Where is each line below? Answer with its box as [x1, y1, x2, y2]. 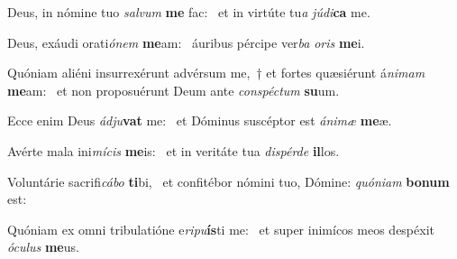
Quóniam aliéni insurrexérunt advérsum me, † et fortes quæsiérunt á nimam [7, 63, 425, 82]
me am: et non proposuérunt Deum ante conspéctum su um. [7, 80, 340, 99]
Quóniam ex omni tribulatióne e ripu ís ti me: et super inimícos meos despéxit [7, 219, 434, 238]
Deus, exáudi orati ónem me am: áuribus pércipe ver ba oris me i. [7, 32, 365, 51]
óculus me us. [7, 237, 79, 256]
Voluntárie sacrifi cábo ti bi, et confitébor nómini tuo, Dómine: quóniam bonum [7, 171, 450, 190]
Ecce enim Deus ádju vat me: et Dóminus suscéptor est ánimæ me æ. [7, 111, 392, 130]
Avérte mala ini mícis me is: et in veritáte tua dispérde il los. [7, 141, 340, 160]
